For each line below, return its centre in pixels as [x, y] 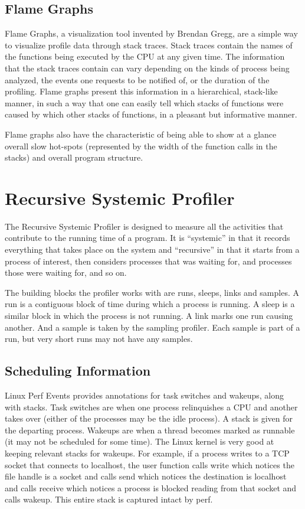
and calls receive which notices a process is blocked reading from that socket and [151, 487]
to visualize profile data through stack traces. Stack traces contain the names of [149, 45]
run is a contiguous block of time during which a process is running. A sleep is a [150, 304]
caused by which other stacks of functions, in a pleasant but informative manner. [151, 114]
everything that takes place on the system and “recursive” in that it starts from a [152, 249]
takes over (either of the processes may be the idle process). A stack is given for [149, 418]
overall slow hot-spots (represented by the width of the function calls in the [141, 146]
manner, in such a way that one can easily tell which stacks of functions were [144, 102]
